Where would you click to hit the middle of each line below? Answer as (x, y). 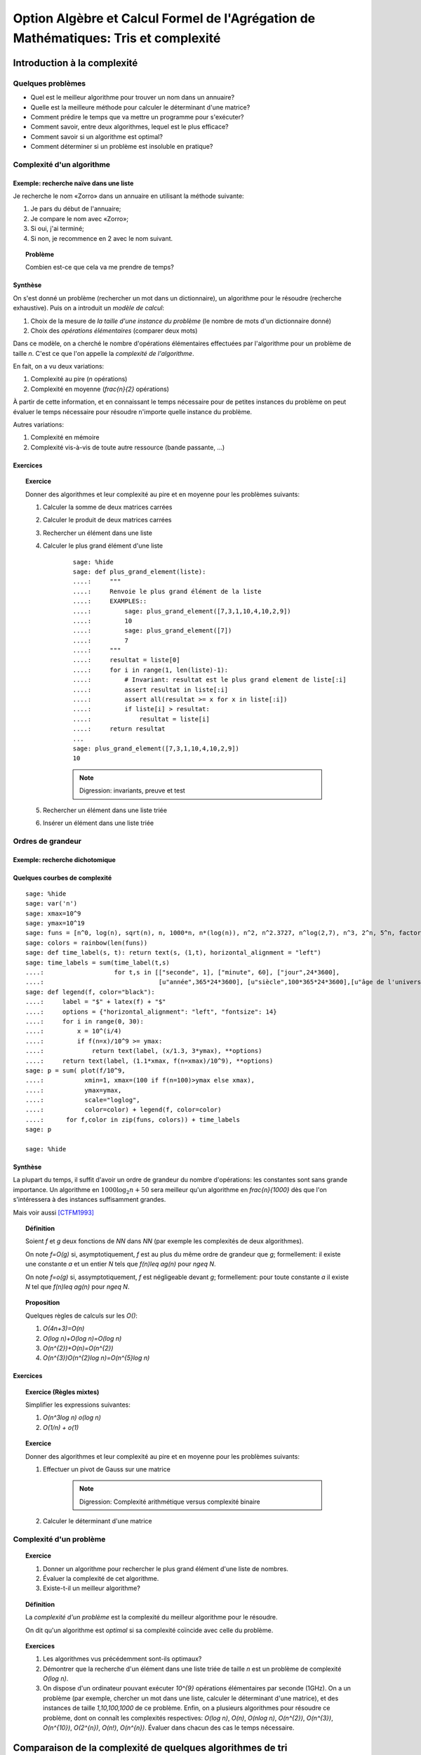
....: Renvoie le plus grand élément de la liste (167, 591)
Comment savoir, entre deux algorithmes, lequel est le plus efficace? (130, 127)
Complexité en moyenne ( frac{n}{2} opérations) (100, 389)
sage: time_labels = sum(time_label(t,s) (98, 962)
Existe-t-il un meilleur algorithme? (92, 1588)
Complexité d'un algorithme (62, 164)
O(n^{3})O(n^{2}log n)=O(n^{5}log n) (96, 1358)
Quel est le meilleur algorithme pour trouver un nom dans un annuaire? (133, 98)
